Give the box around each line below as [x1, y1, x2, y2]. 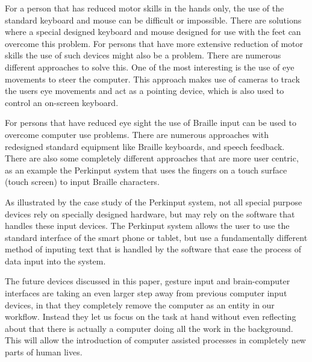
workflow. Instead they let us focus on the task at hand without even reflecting [5, 310, 296, 323]
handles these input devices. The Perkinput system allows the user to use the [5, 219, 290, 232]
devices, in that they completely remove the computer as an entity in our [5, 298, 275, 311]
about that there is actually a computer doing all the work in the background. [5, 322, 293, 334]
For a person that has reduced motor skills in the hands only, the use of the [5, 2, 284, 14]
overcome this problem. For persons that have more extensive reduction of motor [5, 37, 304, 49]
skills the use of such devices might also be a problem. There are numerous [5, 49, 281, 61]
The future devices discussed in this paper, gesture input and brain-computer [5, 275, 290, 287]
